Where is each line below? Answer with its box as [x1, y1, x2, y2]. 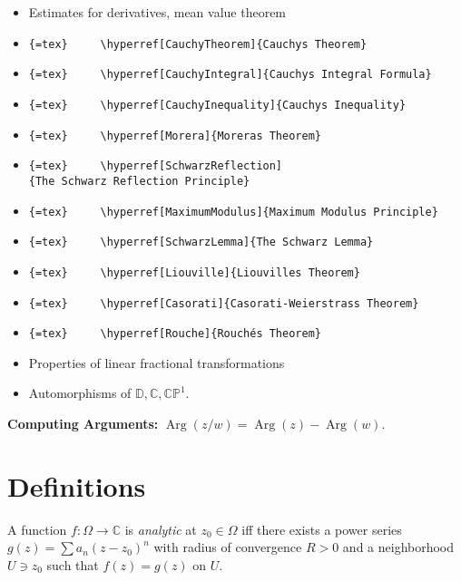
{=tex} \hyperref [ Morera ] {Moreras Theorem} [28, 129, 321, 142]
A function [7, 519, 67, 538]
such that [46, 555, 99, 574]
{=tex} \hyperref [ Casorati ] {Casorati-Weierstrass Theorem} [28, 296, 419, 310]
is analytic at [124, 519, 197, 538]
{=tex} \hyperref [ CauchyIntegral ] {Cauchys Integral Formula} [28, 68, 432, 82]
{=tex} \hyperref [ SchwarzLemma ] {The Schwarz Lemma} [28, 236, 374, 249]
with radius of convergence [153, 537, 302, 557]
